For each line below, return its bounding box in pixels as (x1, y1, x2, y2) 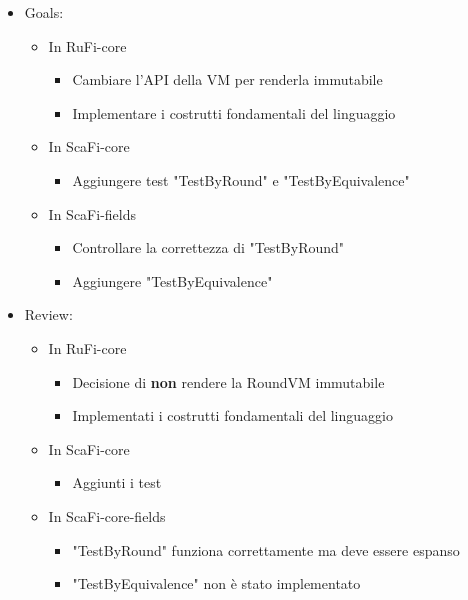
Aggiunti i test (72, 472, 162, 493)
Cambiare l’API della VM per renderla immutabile (72, 69, 383, 90)
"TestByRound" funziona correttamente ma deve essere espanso (72, 539, 460, 560)
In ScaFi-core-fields (48, 505, 166, 526)
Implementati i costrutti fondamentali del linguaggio (72, 405, 393, 426)
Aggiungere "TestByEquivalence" (72, 270, 273, 291)
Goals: (24, 2, 64, 22)
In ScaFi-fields (48, 203, 136, 224)
